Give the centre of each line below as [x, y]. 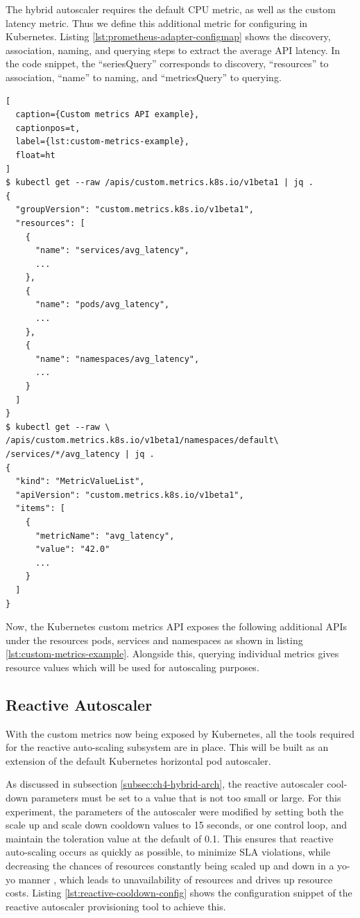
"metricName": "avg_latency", [105, 536]
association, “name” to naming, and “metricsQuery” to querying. [144, 77]
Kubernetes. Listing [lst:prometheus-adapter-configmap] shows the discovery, [168, 36]
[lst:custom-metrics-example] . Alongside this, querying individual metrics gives [172, 653]
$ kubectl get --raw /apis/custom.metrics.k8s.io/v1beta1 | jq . [160, 183]
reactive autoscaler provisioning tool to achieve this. [116, 906]
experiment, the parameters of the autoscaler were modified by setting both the [174, 811]
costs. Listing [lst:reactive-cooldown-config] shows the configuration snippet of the [179, 893]
